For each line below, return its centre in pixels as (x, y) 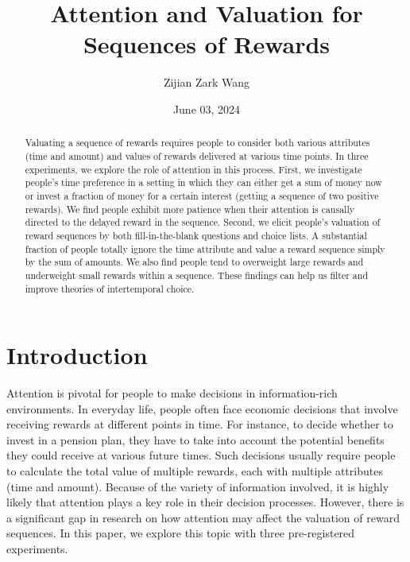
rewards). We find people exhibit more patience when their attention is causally (190, 209)
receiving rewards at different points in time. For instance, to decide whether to (200, 424)
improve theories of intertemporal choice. (110, 288)
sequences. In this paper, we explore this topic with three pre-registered (181, 533)
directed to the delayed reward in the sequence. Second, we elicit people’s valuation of (203, 222)
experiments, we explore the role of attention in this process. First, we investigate (193, 169)
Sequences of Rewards (207, 44)
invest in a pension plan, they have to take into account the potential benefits (195, 439)
